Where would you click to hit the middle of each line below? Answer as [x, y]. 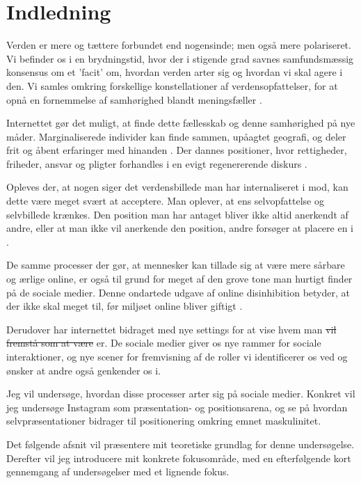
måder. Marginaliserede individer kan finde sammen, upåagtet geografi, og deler [176, 136]
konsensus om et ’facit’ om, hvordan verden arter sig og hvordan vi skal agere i [175, 72]
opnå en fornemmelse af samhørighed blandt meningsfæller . [134, 99]
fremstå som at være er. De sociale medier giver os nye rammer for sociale [164, 343]
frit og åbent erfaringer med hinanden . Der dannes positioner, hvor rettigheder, [177, 150]
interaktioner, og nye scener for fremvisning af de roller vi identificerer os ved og [177, 356]
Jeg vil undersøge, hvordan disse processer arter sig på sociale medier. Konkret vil [181, 394]
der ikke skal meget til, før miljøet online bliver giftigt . [125, 306]
